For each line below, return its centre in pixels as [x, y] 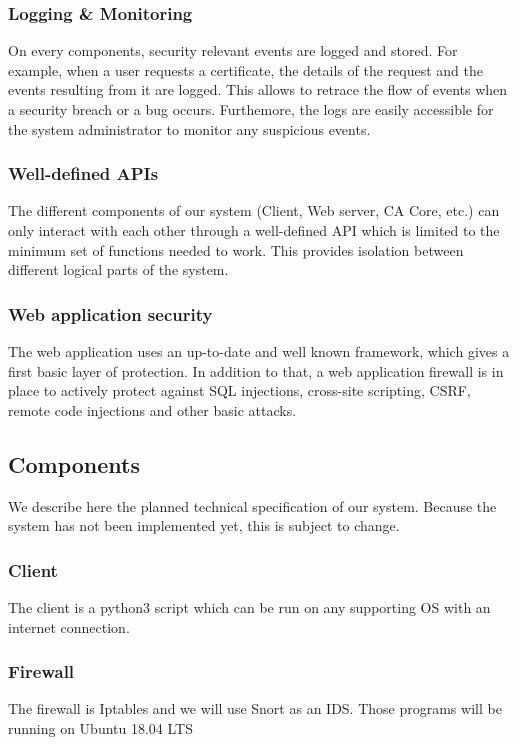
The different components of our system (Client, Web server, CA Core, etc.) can [254, 210]
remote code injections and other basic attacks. [152, 409]
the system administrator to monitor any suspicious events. [189, 128]
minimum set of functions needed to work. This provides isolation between [236, 249]
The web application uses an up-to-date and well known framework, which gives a [259, 351]
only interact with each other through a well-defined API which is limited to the [254, 230]
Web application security [110, 313]
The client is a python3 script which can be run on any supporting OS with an [249, 606]
